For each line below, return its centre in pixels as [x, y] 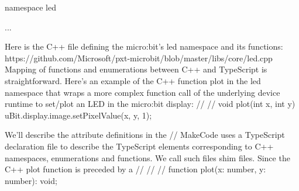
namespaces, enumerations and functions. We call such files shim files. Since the [147, 157]
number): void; [31, 180]
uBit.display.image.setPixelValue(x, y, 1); [78, 115]
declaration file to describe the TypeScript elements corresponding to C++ [139, 146]
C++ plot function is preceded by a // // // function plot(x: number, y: [135, 169]
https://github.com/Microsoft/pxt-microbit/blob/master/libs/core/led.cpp [139, 58]
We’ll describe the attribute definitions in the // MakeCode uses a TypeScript [145, 135]
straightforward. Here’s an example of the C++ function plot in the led [133, 80]
